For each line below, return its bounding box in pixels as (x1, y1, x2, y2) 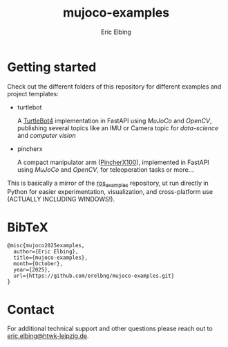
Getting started (7, 59, 97, 75)
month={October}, (13, 260, 64, 267)
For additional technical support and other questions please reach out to (7, 324, 213, 333)
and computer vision (17, 131, 76, 139)
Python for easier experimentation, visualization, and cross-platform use (7, 188, 213, 196)
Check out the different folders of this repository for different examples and (7, 82, 222, 91)
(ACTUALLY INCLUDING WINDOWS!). (7, 195, 115, 204)
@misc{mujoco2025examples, (7, 242, 85, 249)
